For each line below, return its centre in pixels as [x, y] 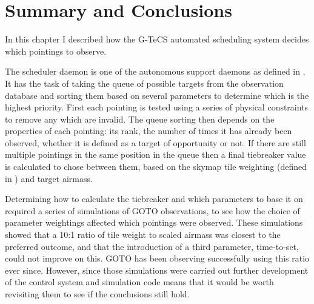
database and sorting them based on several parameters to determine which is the [157, 95]
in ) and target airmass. [49, 178]
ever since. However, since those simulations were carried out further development [157, 270]
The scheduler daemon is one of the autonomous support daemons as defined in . [155, 71]
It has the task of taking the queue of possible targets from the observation [144, 83]
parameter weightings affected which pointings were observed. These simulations [154, 222]
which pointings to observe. [56, 51]
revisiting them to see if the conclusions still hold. [97, 294]
